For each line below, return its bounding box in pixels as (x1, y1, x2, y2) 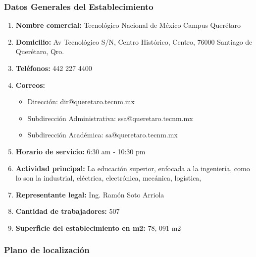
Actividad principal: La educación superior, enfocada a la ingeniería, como (15, 163, 250, 173)
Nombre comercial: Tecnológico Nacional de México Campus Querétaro (15, 20, 241, 30)
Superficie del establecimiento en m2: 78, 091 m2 (15, 222, 181, 233)
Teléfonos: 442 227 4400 (15, 63, 92, 73)
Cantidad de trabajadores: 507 (15, 206, 120, 216)
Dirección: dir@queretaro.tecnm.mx (27, 96, 135, 107)
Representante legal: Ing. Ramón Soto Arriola (15, 189, 164, 199)
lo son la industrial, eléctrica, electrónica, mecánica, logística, (15, 173, 202, 183)
